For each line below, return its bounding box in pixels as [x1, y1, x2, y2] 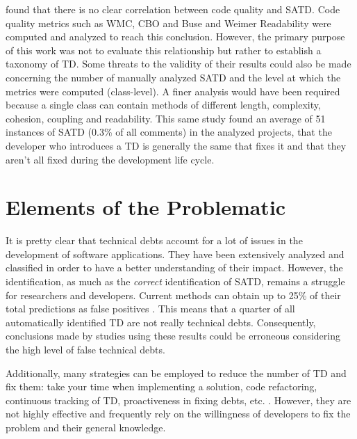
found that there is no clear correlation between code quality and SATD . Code [6, 2, 340, 16]
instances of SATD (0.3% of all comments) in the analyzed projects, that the [6, 125, 332, 139]
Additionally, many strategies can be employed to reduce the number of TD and [6, 365, 347, 380]
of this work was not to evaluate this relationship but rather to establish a [6, 42, 322, 57]
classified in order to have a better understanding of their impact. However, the [6, 260, 343, 275]
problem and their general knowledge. [6, 420, 166, 434]
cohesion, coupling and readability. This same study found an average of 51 [6, 111, 326, 125]
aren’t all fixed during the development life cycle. [6, 152, 215, 166]
